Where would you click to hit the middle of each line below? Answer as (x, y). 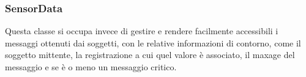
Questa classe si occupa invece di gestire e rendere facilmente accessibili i (142, 31)
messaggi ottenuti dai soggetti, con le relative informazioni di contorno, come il (153, 42)
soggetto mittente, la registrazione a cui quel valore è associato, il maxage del (150, 55)
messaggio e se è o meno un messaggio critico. (91, 67)
